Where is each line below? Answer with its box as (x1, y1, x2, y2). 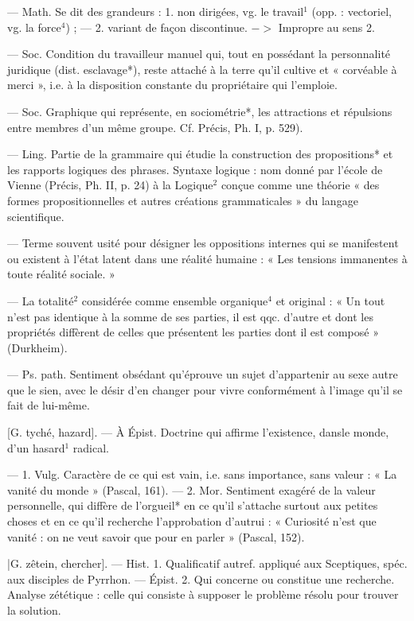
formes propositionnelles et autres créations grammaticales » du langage (7, 192, 358, 208)
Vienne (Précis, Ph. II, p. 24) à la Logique (7, 177, 213, 193)
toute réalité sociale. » (7, 266, 115, 282)
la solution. (7, 602, 61, 618)
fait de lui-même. (7, 397, 90, 413)
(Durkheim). (7, 339, 68, 355)
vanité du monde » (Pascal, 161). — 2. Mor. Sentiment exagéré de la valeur (7, 481, 376, 498)
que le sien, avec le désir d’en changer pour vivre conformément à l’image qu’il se (7, 381, 403, 398)
